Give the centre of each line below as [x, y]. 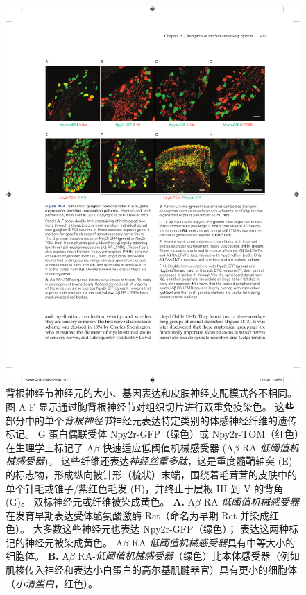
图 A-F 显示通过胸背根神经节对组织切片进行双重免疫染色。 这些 [150, 406]
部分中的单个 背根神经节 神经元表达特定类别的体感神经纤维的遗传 [151, 420]
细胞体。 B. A [37, 556]
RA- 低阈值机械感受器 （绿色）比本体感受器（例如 [189, 556]
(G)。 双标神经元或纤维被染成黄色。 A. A [101, 502]
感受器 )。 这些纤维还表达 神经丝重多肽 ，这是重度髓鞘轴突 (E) [154, 461]
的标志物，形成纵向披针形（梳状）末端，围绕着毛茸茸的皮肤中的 [151, 474]
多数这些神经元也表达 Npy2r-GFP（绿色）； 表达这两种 [166, 529]
